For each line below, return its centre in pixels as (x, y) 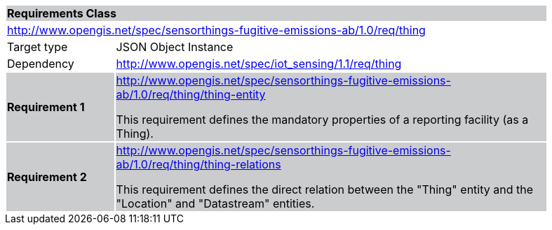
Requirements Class (62, 13)
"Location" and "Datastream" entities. (215, 203)
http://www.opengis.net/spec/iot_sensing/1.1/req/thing (259, 64)
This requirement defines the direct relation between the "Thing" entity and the (324, 189)
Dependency (41, 64)
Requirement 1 (46, 107)
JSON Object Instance (175, 47)
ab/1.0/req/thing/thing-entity (191, 94)
